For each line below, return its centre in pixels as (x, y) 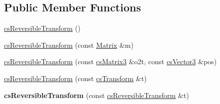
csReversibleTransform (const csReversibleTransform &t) (96, 95)
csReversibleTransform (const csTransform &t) (75, 78)
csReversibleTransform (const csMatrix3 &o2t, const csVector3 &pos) (110, 61)
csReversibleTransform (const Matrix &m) (69, 45)
